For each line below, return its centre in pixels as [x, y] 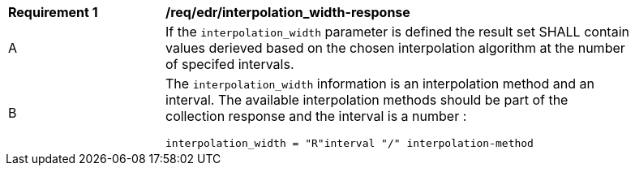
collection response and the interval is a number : [316, 116]
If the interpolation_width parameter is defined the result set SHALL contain [397, 32]
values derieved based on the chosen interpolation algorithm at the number [395, 48]
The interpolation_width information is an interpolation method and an [380, 84]
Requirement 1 [53, 12]
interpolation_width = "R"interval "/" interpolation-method [350, 143]
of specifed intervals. [230, 64]
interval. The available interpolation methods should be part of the [367, 100]
